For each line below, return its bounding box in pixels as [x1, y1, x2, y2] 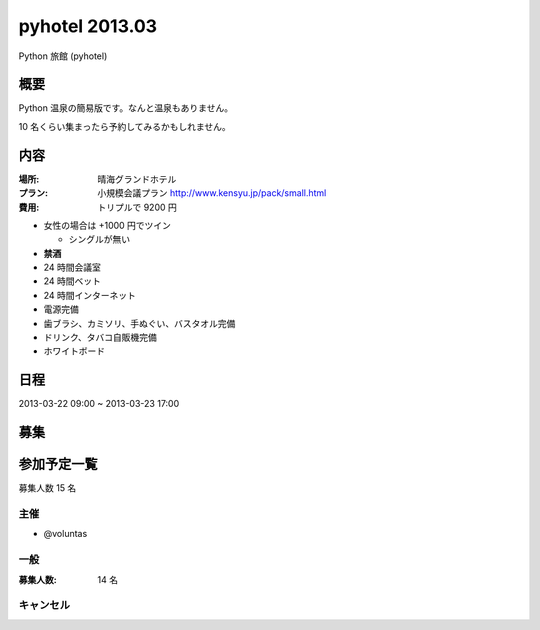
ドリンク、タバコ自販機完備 [43, 331, 157, 344]
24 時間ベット [43, 275, 102, 287]
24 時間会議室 [43, 261, 102, 274]
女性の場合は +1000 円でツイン [43, 219, 172, 231]
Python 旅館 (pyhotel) [18, 50, 108, 62]
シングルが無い [68, 233, 130, 245]
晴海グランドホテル [97, 173, 177, 185]
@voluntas [43, 528, 88, 540]
